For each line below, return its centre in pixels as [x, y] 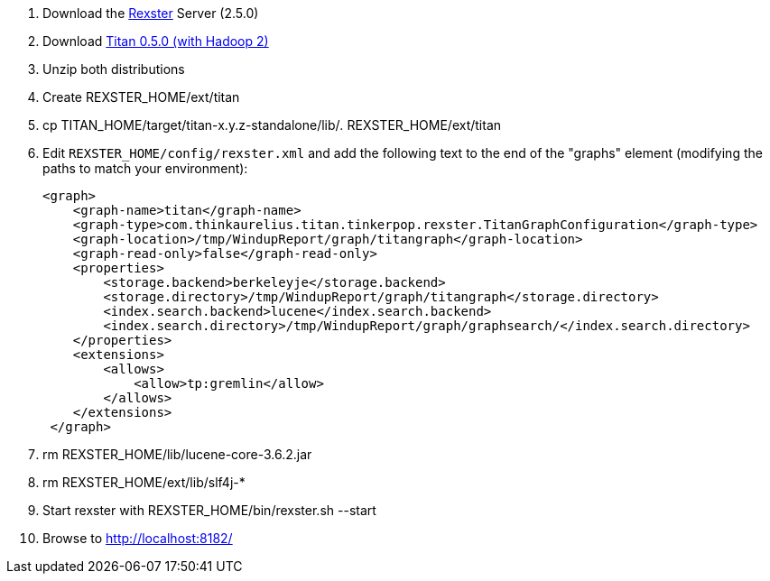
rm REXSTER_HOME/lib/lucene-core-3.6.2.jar [177, 454]
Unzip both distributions [114, 69]
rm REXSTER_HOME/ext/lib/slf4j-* [144, 482]
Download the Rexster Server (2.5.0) [151, 13]
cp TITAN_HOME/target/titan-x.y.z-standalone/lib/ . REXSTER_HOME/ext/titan [272, 125]
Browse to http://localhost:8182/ [138, 538]
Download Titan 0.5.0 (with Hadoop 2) [156, 41]
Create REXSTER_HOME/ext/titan [141, 97]
